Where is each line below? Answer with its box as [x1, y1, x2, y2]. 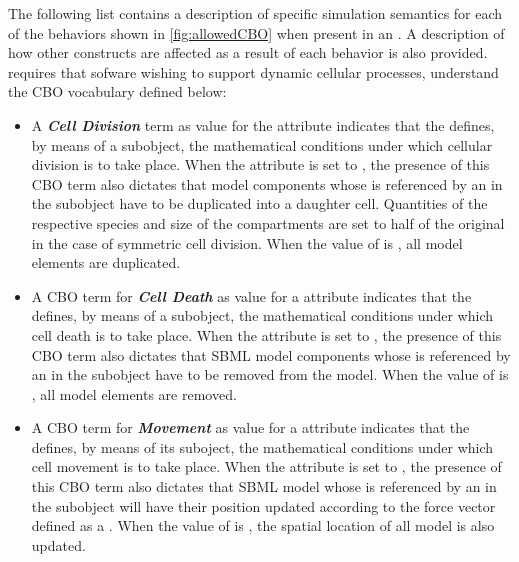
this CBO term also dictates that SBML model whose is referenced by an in [31, 476, 497, 497]
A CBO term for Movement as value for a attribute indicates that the [31, 417, 470, 438]
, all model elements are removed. [31, 383, 237, 404]
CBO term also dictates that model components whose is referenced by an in [31, 173, 503, 194]
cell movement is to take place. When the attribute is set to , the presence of [31, 456, 502, 477]
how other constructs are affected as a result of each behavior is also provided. [8, 42, 488, 63]
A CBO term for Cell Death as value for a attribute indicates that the [31, 285, 472, 306]
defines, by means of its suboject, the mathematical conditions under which [31, 436, 494, 457]
